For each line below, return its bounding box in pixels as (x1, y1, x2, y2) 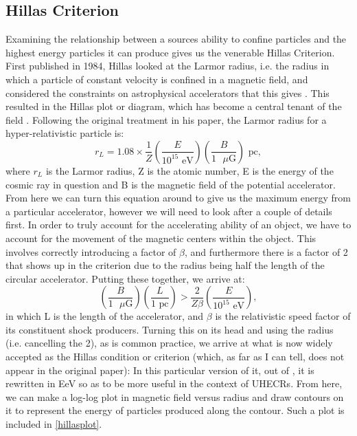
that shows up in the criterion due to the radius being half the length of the (5, 258, 325, 272)
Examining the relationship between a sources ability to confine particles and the (5, 32, 347, 46)
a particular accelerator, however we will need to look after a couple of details (5, 204, 332, 218)
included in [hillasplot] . (5, 417, 102, 431)
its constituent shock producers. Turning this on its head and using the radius (5, 322, 334, 336)
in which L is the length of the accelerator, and (5, 309, 204, 323)
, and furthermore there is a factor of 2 (184, 244, 348, 259)
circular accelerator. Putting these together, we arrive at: (5, 271, 245, 285)
